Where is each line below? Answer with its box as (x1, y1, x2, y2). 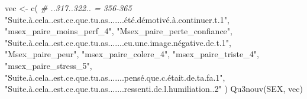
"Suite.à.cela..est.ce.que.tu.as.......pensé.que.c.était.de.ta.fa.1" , (5, 71, 225, 83)
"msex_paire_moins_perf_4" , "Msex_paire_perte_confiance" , (5, 25, 232, 37)
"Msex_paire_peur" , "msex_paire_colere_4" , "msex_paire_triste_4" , (5, 48, 259, 60)
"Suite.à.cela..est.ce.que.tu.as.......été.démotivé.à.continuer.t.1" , (5, 13, 230, 25)
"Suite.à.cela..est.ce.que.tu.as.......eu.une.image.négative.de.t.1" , (5, 36, 231, 48)
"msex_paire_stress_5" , (5, 59, 92, 71)
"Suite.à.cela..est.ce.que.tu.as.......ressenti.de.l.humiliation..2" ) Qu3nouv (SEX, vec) (5, 82, 303, 95)
